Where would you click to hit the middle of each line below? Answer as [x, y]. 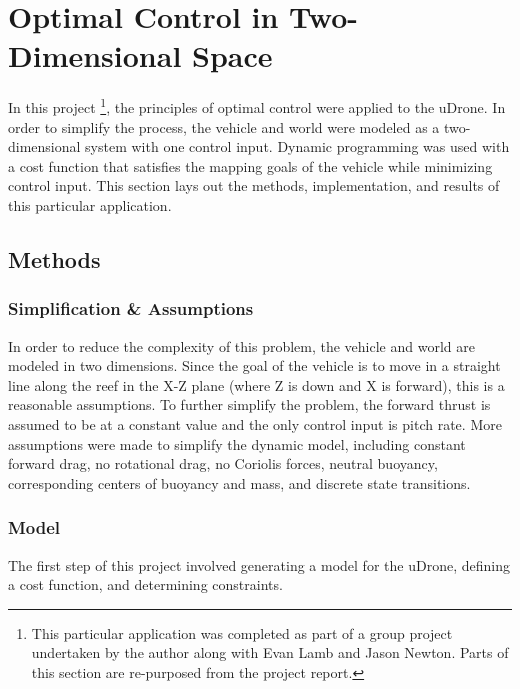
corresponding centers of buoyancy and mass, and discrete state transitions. [239, 482]
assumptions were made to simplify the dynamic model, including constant [237, 443]
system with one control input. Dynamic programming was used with [297, 146]
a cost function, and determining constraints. [145, 584]
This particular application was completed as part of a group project [242, 632]
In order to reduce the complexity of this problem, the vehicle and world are [241, 345]
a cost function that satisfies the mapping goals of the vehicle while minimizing [250, 165]
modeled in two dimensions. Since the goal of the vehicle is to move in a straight [254, 365]
